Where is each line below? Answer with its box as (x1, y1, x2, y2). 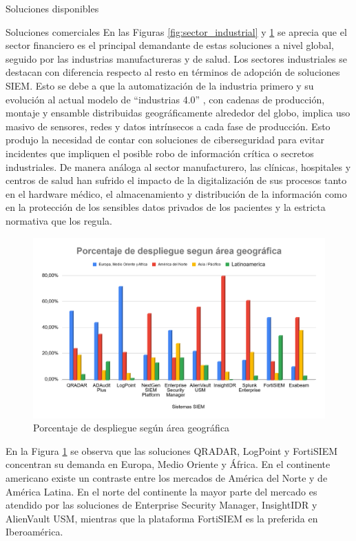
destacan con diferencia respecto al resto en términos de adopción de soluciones (6, 65, 340, 79)
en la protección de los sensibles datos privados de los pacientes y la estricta (6, 200, 326, 214)
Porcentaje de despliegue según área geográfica (33, 420, 230, 435)
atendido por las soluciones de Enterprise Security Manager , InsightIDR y (6, 498, 317, 512)
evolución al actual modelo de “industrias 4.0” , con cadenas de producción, (6, 92, 325, 106)
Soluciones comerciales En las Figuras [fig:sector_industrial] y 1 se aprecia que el (6, 24, 347, 39)
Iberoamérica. (6, 524, 63, 539)
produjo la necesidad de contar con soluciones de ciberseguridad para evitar (6, 132, 324, 147)
